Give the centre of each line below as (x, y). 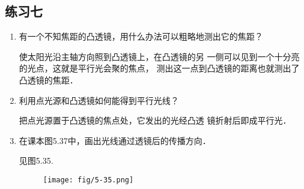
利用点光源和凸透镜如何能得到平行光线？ (99, 100)
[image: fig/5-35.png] (88, 180)
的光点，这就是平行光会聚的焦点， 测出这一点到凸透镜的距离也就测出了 (159, 68)
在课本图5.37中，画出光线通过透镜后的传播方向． (115, 140)
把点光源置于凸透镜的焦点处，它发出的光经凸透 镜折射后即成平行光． (155, 120)
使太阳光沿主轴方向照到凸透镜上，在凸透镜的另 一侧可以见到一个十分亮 (159, 56)
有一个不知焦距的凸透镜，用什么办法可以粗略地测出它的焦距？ (141, 36)
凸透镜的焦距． (48, 79)
